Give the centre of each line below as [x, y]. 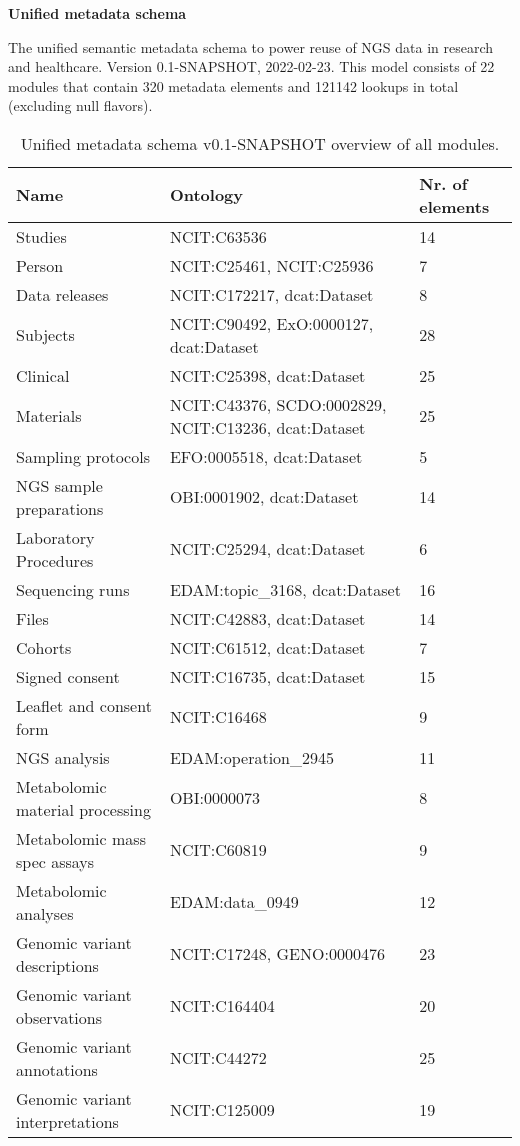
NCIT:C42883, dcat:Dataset [267, 618]
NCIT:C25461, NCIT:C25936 [271, 265]
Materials [49, 416]
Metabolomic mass [81, 838]
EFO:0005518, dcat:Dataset [266, 456]
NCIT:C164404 [222, 1006]
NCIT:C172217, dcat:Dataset [271, 294]
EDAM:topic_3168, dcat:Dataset [285, 589]
